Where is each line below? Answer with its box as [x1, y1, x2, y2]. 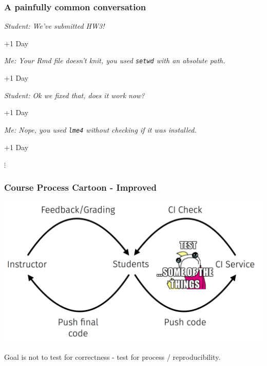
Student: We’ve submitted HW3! [4, 21, 105, 31]
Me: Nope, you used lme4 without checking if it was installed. [4, 124, 197, 135]
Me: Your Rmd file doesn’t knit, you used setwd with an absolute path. [4, 55, 225, 66]
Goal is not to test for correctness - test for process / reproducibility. [4, 352, 221, 362]
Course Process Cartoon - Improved [4, 180, 157, 193]
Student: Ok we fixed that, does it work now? [4, 89, 145, 100]
